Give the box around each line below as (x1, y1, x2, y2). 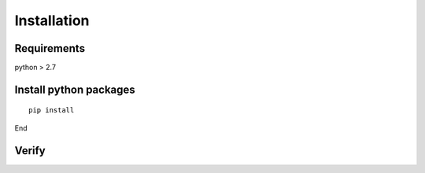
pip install (28, 106, 75, 115)
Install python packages (14, 83, 135, 96)
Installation (14, 12, 90, 29)
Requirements (14, 42, 86, 55)
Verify (14, 144, 46, 157)
